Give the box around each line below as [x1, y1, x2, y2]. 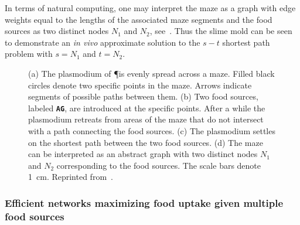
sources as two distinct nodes [5, 25, 109, 37]
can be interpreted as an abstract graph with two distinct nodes [28, 148, 258, 160]
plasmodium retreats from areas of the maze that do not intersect [28, 113, 264, 125]
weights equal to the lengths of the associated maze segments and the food [5, 13, 272, 25]
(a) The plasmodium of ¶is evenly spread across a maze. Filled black [28, 67, 275, 79]
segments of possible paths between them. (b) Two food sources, [28, 90, 258, 103]
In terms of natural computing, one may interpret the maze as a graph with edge [5, 2, 296, 13]
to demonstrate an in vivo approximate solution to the [5, 36, 200, 48]
